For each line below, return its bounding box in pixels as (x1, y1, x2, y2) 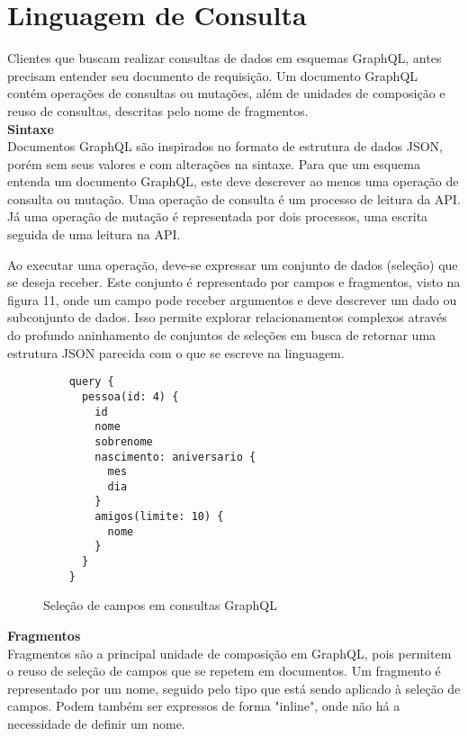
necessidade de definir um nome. (7, 714, 185, 732)
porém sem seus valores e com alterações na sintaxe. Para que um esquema (7, 154, 420, 173)
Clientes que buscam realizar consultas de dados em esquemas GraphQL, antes (7, 49, 442, 67)
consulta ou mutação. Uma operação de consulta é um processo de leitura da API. (7, 189, 461, 208)
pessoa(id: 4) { (81, 390, 179, 403)
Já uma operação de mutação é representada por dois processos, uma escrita (7, 207, 428, 226)
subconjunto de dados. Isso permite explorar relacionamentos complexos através (7, 308, 447, 327)
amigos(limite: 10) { (94, 510, 224, 524)
